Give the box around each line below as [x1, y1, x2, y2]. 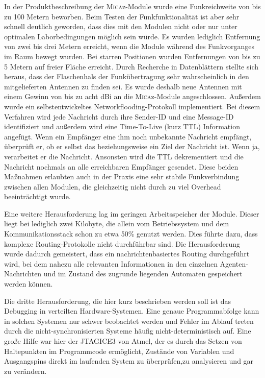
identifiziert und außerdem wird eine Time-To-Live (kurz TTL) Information [4, 121, 240, 132]
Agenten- [220, 258, 248, 269]
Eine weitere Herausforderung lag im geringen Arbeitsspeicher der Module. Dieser [4, 208, 259, 219]
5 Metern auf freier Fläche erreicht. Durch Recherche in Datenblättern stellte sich [4, 61, 258, 72]
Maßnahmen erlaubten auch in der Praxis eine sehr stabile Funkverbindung [4, 171, 240, 182]
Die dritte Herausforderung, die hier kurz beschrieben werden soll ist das [4, 295, 231, 306]
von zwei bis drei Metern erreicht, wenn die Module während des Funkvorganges [4, 41, 255, 52]
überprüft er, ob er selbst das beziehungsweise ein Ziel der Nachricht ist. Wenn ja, [4, 141, 260, 152]
